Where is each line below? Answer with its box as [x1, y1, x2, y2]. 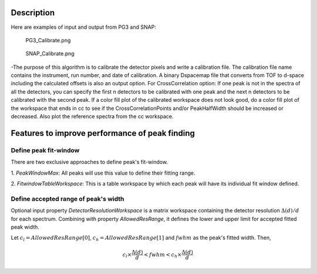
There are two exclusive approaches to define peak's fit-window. [11, 159, 168, 166]
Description [11, 8, 55, 18]
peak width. [11, 223, 39, 230]
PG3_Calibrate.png [25, 36, 71, 44]
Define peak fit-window [11, 146, 80, 154]
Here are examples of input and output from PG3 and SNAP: [11, 24, 157, 31]
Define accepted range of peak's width [11, 195, 124, 203]
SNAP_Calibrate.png [25, 50, 75, 57]
